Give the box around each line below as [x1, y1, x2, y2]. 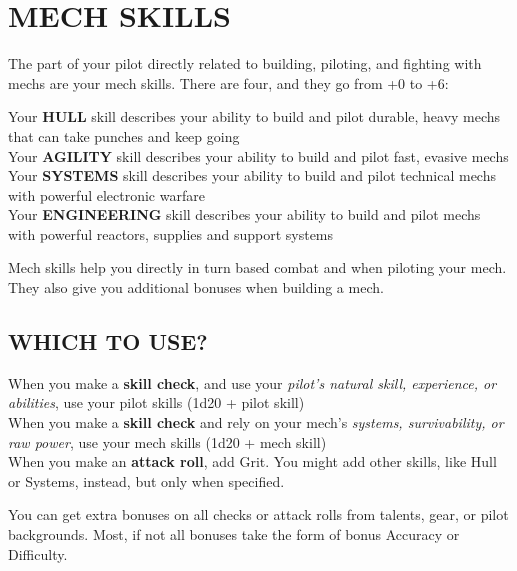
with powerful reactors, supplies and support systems [8, 223, 334, 244]
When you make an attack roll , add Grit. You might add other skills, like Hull [8, 451, 497, 472]
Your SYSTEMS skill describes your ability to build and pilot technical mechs [8, 165, 496, 186]
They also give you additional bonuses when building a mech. [8, 277, 384, 298]
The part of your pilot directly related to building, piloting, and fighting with [8, 53, 482, 74]
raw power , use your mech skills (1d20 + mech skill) [8, 431, 327, 452]
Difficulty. [8, 543, 68, 564]
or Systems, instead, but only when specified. [8, 470, 285, 491]
